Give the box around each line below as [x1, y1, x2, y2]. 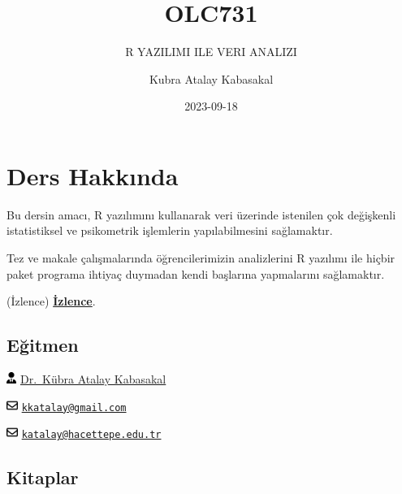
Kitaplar [6, 465, 79, 490]
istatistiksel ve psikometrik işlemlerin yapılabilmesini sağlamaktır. [6, 222, 333, 239]
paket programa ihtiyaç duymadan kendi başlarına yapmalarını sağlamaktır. [6, 265, 385, 282]
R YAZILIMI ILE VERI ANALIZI [125, 43, 297, 60]
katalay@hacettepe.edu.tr [21, 429, 162, 441]
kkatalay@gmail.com [21, 401, 127, 414]
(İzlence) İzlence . [6, 292, 96, 310]
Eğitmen [6, 332, 79, 357]
